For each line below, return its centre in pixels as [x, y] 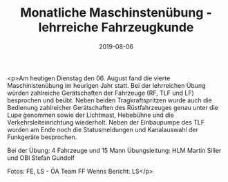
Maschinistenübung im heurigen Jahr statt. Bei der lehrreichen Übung [106, 85]
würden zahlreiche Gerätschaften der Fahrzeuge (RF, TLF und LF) [101, 93]
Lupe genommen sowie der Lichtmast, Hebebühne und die [91, 115]
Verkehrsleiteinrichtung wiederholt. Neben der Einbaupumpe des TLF [106, 122]
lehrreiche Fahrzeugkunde [116, 27]
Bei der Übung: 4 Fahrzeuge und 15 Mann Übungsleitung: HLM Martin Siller [114, 150]
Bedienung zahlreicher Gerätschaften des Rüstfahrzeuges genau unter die [113, 107]
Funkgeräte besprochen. [42, 137]
